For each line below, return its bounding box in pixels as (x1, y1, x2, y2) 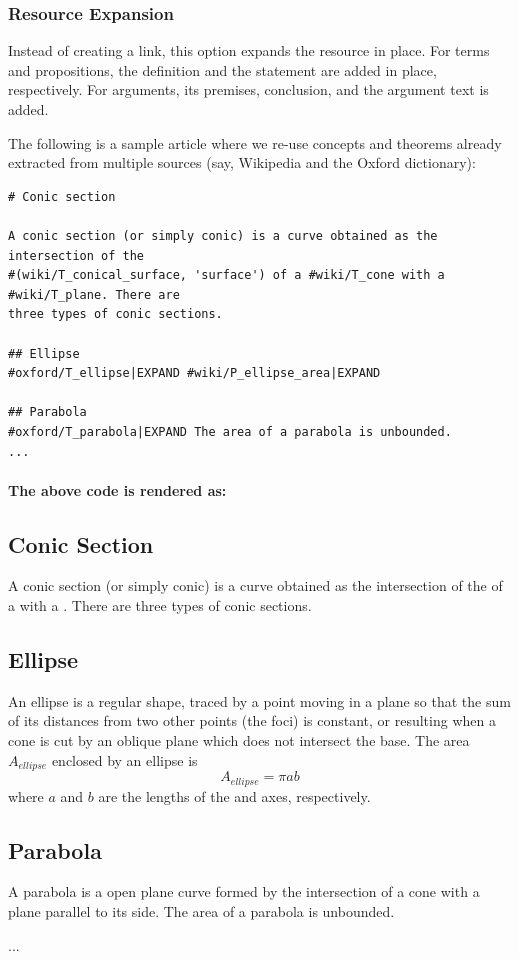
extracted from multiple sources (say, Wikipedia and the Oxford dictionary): (8, 152, 476, 173)
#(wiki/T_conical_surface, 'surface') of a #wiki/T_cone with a (8, 268, 445, 283)
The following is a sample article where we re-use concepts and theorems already (8, 132, 502, 153)
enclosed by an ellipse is (51, 749, 198, 770)
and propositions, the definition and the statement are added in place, (8, 59, 437, 80)
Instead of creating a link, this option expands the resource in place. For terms (8, 40, 490, 61)
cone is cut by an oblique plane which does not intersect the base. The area (8, 730, 470, 751)
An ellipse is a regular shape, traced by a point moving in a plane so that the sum (8, 690, 511, 711)
